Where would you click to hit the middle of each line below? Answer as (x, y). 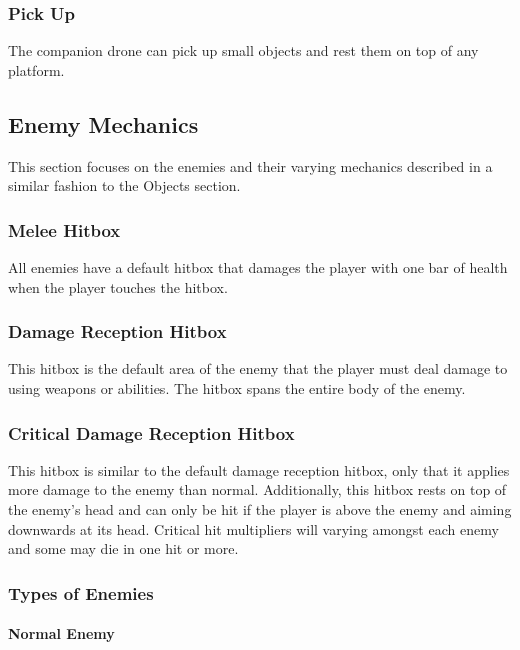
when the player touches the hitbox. (118, 286)
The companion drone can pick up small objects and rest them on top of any (243, 50)
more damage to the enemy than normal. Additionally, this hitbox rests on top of (257, 489)
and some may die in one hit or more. (123, 548)
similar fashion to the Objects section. (124, 185)
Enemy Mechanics (103, 123)
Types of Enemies (81, 592)
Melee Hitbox (64, 229)
